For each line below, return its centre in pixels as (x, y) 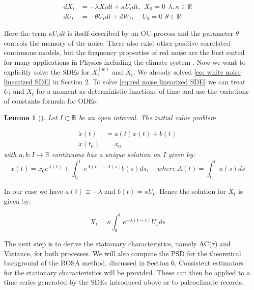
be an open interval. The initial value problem (147, 117)
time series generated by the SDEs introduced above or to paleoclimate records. (124, 282)
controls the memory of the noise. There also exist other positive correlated (117, 42)
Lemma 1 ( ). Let (31, 117)
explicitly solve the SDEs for (47, 72)
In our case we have (34, 191)
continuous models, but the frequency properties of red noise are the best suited (124, 52)
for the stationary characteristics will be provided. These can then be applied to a (127, 272)
